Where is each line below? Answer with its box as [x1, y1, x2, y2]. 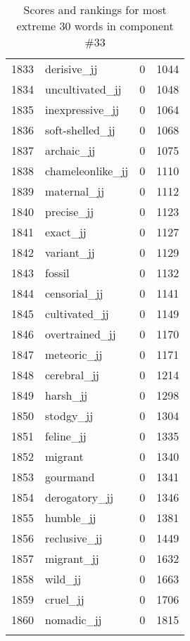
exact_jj [45, 224, 87, 240]
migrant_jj [45, 550, 99, 566]
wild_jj [45, 571, 82, 587]
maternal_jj [45, 183, 105, 199]
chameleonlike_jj [45, 163, 129, 179]
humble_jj [45, 509, 96, 526]
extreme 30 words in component [16, 18, 174, 34]
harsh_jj [45, 387, 88, 403]
